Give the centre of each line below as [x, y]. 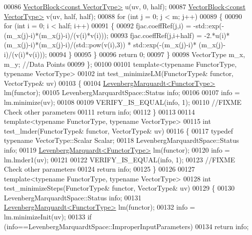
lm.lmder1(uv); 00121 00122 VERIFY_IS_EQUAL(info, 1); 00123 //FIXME [120, 159]
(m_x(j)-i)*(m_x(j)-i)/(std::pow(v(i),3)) [65, 45]
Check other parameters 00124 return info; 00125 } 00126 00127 [100, 169]
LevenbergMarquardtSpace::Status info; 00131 [73, 197]
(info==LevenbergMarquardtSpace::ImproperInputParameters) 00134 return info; [126, 226]
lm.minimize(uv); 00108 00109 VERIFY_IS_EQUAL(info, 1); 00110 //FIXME [123, 102]
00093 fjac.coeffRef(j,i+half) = [156, 35]
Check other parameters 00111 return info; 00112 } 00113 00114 [100, 111]
